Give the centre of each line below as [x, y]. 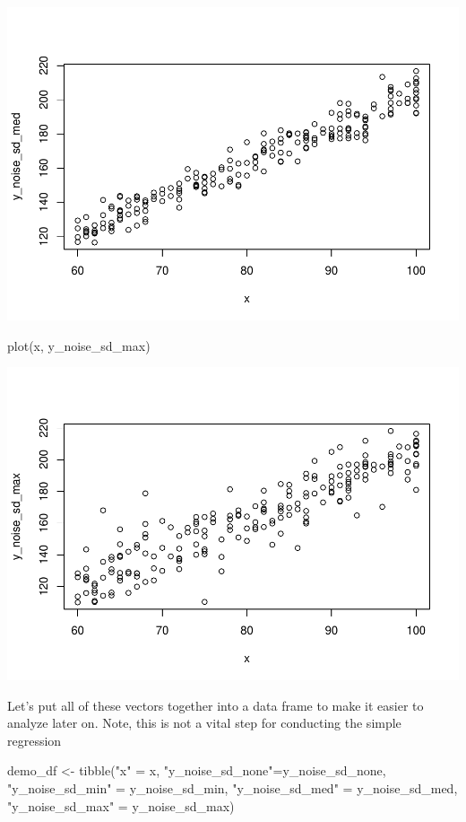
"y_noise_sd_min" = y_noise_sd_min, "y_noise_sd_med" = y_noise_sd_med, [233, 788]
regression [35, 740]
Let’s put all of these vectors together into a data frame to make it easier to [216, 705]
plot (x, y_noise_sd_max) [79, 345]
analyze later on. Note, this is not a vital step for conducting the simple [204, 723]
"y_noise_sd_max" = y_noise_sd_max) [121, 805]
